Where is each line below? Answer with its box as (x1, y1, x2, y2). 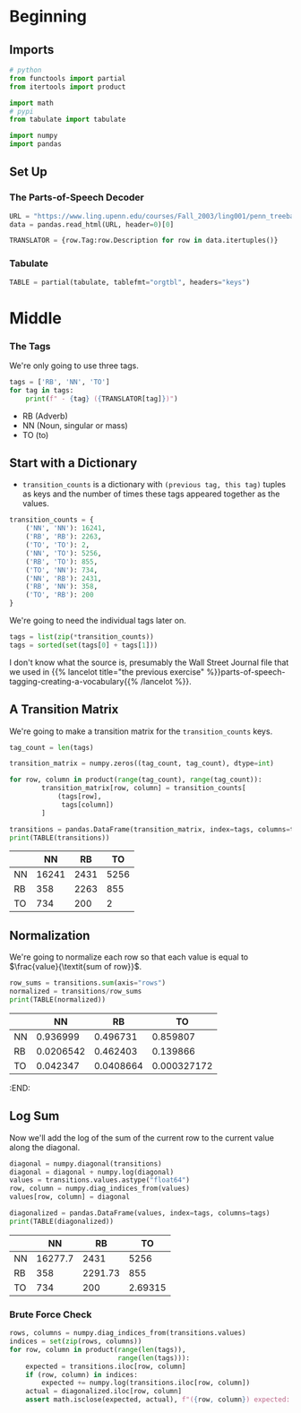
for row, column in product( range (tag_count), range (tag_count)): (9, 775, 262, 785)
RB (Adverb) (21, 410, 69, 421)
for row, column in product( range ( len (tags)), (9, 1345, 186, 1354)
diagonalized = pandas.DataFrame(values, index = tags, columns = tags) (9, 1209, 271, 1218)
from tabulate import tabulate (9, 115, 126, 125)
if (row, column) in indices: (25, 1370, 139, 1379)
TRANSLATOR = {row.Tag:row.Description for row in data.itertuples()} (9, 236, 279, 246)
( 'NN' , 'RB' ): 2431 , (25, 573, 102, 583)
